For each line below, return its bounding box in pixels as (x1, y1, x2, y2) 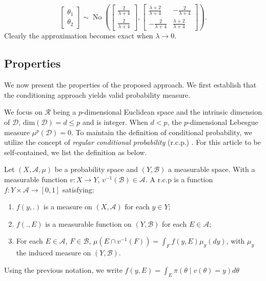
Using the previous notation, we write (4, 264, 122, 275)
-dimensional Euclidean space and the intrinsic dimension (81, 106, 262, 117)
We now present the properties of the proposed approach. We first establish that (4, 79, 257, 90)
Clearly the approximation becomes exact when (4, 30, 153, 41)
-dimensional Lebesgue (188, 116, 258, 127)
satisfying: (63, 184, 94, 194)
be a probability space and (54, 164, 138, 175)
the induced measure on (16, 247, 91, 258)
